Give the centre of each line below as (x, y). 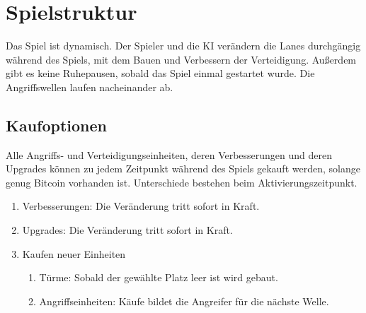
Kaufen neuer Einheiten (74, 253)
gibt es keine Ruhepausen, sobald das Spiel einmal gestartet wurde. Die (160, 73)
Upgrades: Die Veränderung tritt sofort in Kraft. (127, 230)
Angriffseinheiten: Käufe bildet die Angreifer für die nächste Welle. (184, 301)
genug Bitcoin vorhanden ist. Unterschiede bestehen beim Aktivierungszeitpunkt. (182, 182)
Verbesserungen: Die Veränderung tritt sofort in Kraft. (141, 206)
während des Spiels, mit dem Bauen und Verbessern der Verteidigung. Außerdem (181, 59)
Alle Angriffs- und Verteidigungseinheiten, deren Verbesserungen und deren (169, 154)
